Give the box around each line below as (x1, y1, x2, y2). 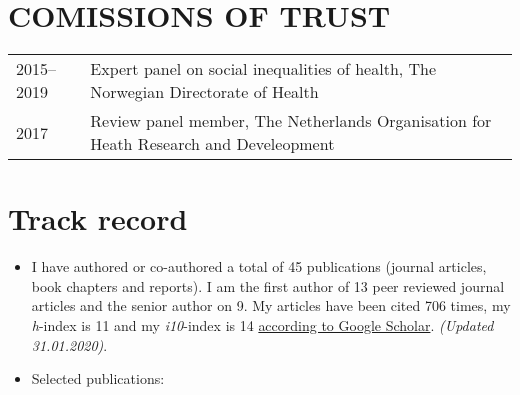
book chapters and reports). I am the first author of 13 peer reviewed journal (31, 275, 505, 296)
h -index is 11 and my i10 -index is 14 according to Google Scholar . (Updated (31, 315, 494, 336)
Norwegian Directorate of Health (90, 80, 319, 104)
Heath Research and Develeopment (90, 132, 335, 156)
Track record (8, 198, 188, 239)
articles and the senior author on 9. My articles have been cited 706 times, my (31, 295, 511, 316)
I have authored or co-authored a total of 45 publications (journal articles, (31, 256, 487, 277)
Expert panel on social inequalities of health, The (90, 57, 437, 81)
